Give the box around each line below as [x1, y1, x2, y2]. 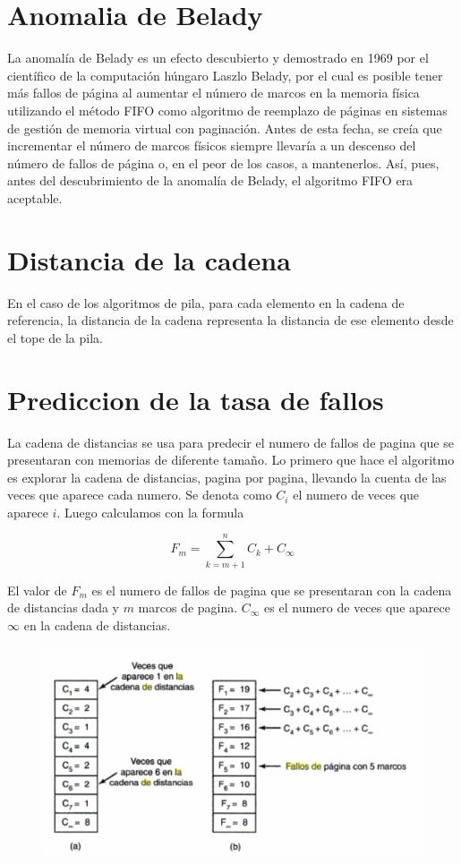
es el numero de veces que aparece [264, 598, 450, 617]
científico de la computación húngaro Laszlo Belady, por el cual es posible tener [7, 65, 443, 84]
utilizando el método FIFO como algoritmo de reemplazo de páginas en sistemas [7, 100, 448, 119]
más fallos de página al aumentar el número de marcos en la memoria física [7, 83, 420, 102]
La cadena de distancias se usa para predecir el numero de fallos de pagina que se [7, 432, 454, 451]
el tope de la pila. [7, 328, 103, 346]
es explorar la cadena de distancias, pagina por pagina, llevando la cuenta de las [7, 467, 447, 486]
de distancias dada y [7, 598, 119, 617]
